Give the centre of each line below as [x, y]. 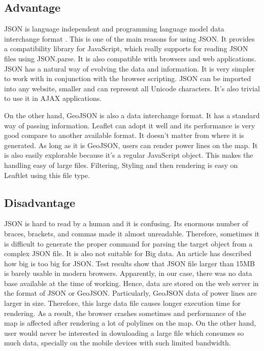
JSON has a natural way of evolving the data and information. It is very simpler [129, 68]
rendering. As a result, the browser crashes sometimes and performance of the [125, 313]
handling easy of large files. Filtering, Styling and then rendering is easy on [121, 165]
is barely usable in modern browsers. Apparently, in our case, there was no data [128, 273]
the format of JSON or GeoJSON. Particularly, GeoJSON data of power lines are [130, 293]
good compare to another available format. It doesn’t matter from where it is [124, 135]
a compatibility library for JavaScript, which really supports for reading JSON [126, 48]
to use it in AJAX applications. [53, 98]
